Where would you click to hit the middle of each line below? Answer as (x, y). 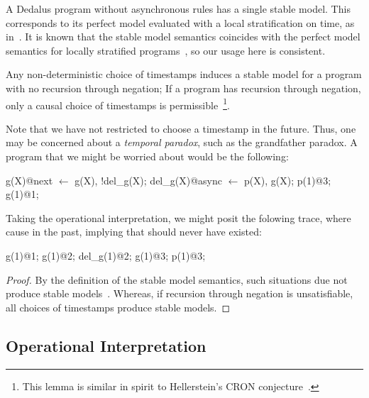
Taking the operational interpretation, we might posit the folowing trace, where (178, 217)
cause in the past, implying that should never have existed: (134, 232)
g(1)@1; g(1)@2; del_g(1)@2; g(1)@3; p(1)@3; (106, 255)
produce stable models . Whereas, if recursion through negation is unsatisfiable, (180, 293)
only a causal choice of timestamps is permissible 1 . (118, 104)
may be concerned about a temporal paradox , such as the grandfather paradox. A (182, 142)
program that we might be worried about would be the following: (147, 156)
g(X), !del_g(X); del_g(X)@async (148, 180)
